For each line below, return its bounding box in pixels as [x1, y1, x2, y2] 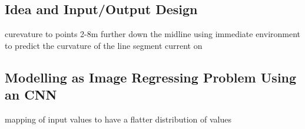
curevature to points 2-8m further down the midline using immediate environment [5, 28, 301, 40]
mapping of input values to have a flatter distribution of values [5, 113, 231, 125]
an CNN [5, 85, 57, 104]
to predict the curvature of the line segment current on [5, 39, 203, 51]
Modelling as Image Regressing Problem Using [5, 68, 297, 86]
